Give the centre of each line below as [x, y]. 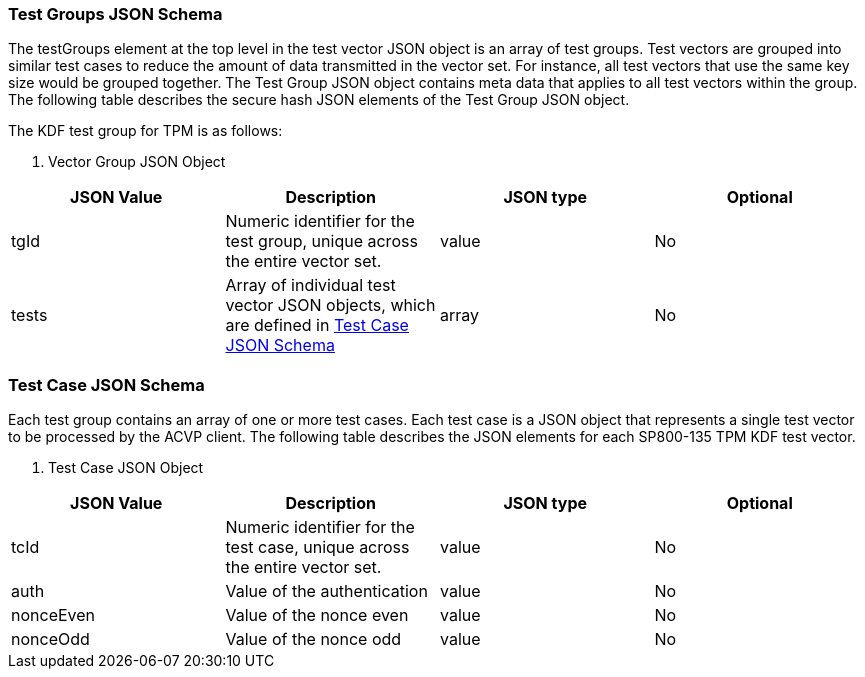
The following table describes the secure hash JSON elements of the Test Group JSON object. [319, 100]
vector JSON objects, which [330, 305]
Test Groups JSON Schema [115, 14]
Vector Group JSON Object [137, 162]
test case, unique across [317, 547]
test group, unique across [321, 241]
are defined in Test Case [317, 325]
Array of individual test [310, 285]
